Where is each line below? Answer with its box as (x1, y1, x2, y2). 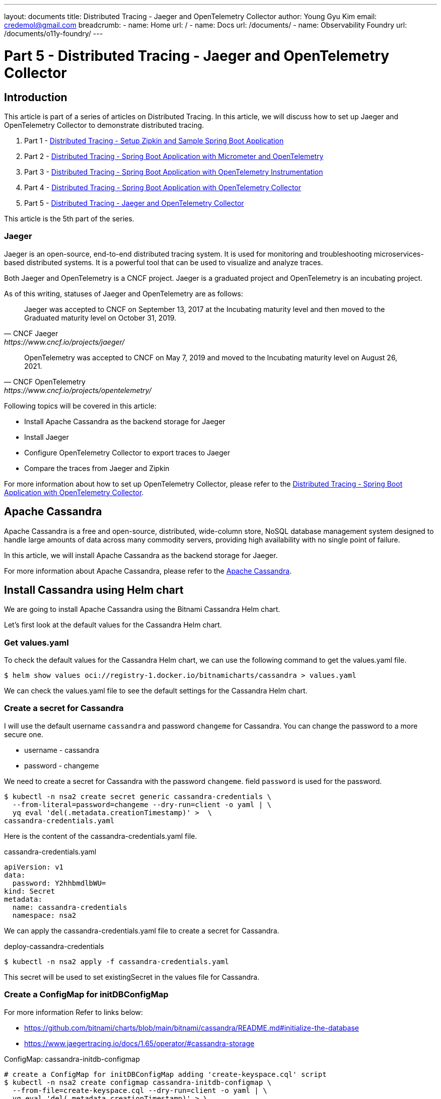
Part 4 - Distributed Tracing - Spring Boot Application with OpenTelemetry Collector (24, 183, 302, 192)
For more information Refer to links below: (4, 1007, 143, 1016)
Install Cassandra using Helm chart (4, 583, 184, 596)
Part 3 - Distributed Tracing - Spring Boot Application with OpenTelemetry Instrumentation (24, 167, 323, 176)
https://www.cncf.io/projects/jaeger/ (4, 337, 125, 346)
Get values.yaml (4, 637, 69, 648)
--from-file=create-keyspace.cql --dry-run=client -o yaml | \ (12, 1086, 267, 1094)
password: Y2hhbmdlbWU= (12, 879, 106, 887)
